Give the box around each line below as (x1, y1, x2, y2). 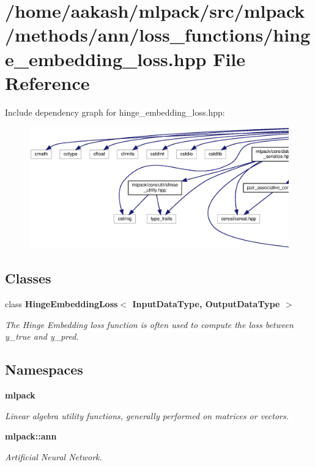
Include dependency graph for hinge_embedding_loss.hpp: (5, 105, 225, 118)
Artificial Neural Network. (5, 450, 102, 463)
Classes (5, 269, 51, 288)
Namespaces (5, 360, 83, 379)
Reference (5, 70, 90, 95)
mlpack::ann (5, 430, 57, 443)
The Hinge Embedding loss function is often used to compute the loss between (5, 318, 294, 331)
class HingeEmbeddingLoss (5, 297, 118, 310)
